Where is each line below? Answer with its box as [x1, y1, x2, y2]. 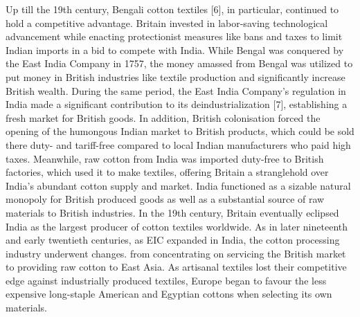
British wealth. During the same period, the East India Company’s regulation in [6, 83, 346, 98]
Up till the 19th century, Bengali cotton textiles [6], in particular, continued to [6, 2, 339, 16]
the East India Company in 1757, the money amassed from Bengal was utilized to [6, 56, 353, 71]
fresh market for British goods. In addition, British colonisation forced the [6, 110, 321, 125]
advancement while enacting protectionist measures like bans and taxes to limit [6, 29, 343, 44]
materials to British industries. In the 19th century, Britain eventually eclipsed [6, 205, 339, 219]
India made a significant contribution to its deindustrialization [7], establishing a [6, 97, 348, 111]
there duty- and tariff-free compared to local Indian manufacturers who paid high [6, 137, 351, 152]
